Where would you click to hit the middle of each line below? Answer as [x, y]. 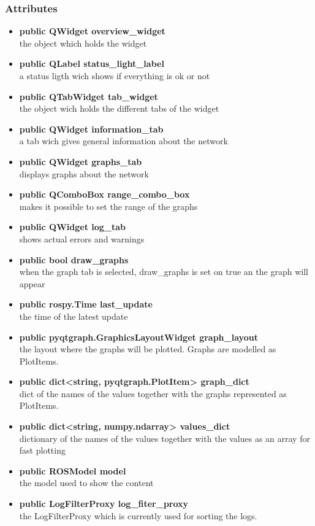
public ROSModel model [73, 470]
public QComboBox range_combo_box [104, 194]
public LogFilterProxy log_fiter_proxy [104, 504]
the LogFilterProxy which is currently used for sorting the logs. [138, 515]
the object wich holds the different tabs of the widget [119, 108]
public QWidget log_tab [73, 227]
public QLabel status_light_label [92, 64]
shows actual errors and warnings [82, 238]
